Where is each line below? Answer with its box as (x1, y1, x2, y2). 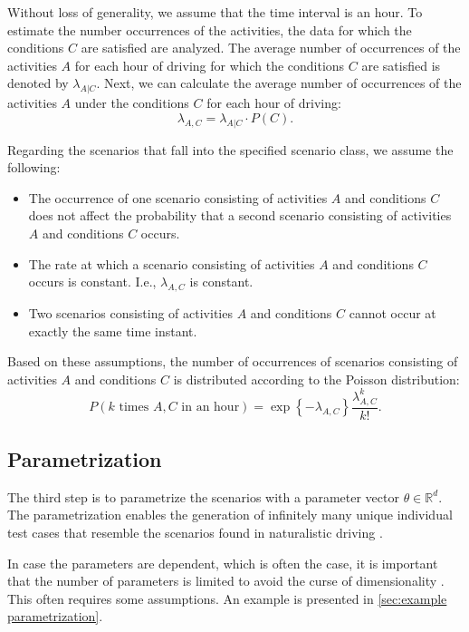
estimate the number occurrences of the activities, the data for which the (7, 20, 412, 39)
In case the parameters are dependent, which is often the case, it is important (7, 553, 438, 572)
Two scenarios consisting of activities (28, 303, 233, 322)
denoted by (7, 73, 69, 92)
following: (7, 158, 61, 177)
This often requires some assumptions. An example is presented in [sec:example (7, 588, 447, 608)
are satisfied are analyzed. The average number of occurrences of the (81, 38, 461, 57)
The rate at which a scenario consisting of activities (28, 254, 315, 273)
